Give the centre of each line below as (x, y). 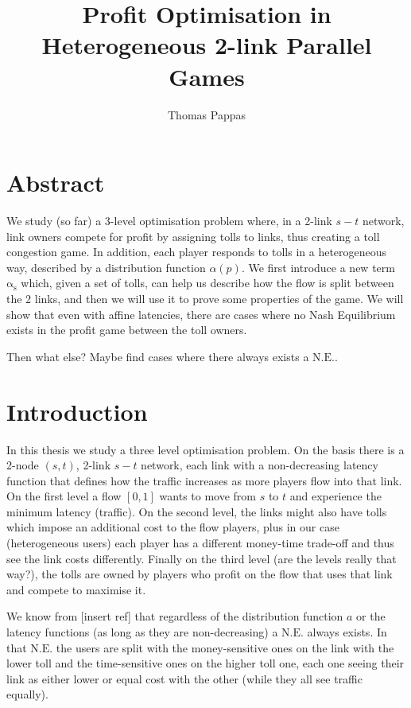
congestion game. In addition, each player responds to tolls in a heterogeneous (197, 252)
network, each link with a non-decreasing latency (260, 465)
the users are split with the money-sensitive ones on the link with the (225, 647)
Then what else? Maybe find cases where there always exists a (158, 356)
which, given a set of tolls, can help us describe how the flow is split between (207, 283)
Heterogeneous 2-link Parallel (207, 45)
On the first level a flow (64, 496)
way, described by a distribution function (106, 267)
